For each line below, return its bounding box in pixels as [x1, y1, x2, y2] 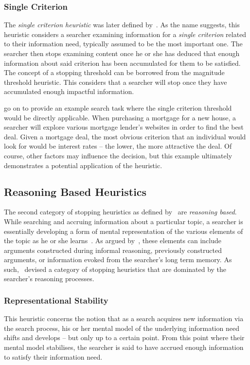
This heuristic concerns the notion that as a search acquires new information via [4, 313, 244, 324]
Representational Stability [4, 294, 108, 306]
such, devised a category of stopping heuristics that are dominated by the [4, 264, 227, 274]
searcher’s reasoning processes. [4, 273, 94, 284]
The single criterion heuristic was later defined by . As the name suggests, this [4, 19, 240, 30]
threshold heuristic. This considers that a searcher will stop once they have [4, 77, 227, 87]
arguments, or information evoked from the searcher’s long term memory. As [4, 254, 232, 265]
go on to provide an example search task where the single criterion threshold [4, 102, 232, 113]
